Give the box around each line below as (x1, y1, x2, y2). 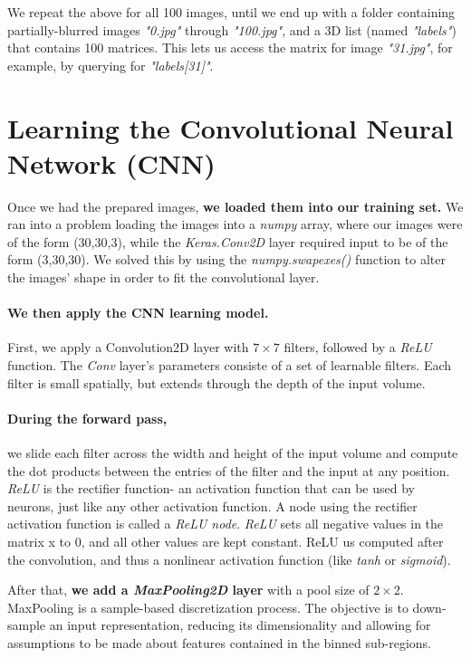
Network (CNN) (7, 144, 216, 181)
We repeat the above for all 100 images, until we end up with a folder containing (7, 3, 456, 21)
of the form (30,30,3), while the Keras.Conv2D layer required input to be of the (7, 232, 448, 251)
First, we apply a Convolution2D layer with (7, 338, 249, 357)
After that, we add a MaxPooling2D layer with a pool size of (7, 580, 370, 599)
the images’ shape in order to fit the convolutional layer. (7, 268, 320, 287)
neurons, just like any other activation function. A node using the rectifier (7, 496, 418, 515)
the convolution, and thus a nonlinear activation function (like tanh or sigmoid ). (7, 549, 451, 568)
